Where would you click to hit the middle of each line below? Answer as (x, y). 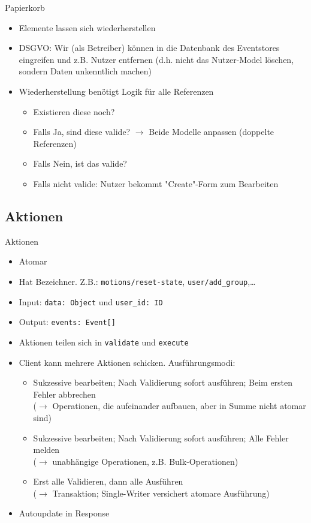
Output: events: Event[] (67, 322)
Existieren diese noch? (74, 111)
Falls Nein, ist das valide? (80, 163)
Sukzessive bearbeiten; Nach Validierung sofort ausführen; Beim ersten (163, 382)
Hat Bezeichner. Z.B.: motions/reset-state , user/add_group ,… (137, 281)
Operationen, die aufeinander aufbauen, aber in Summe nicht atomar (179, 406)
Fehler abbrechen (64, 394)
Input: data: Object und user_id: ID (91, 301)
